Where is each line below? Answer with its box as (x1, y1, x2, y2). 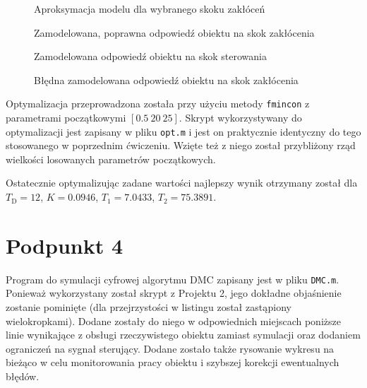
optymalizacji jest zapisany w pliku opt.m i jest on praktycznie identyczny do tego (6, 124, 361, 139)
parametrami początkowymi (6, 110, 126, 125)
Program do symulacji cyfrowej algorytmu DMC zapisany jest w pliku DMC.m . (6, 271, 339, 286)
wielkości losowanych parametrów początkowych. (6, 151, 216, 166)
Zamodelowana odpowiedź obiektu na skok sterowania (34, 49, 267, 64)
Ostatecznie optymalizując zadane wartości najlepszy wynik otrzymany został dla (6, 175, 358, 190)
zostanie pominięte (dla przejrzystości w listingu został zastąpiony (6, 300, 292, 314)
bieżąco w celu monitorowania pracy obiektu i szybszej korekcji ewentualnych (6, 355, 339, 370)
